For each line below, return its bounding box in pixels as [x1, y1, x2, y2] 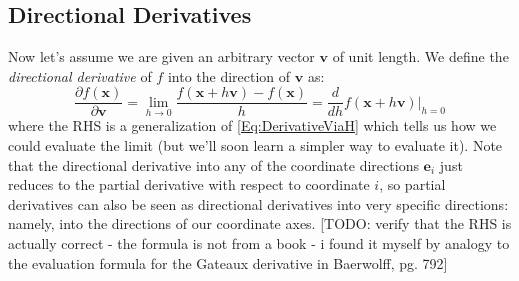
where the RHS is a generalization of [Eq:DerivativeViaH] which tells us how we [8, 115, 497, 136]
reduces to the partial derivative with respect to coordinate [8, 174, 370, 195]
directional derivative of [8, 65, 152, 86]
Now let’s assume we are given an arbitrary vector [8, 46, 315, 67]
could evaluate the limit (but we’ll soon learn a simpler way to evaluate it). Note [8, 135, 503, 156]
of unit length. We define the [332, 46, 509, 67]
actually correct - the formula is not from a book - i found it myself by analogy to [8, 233, 510, 254]
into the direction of [167, 65, 291, 86]
